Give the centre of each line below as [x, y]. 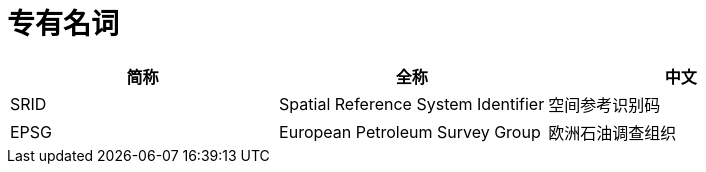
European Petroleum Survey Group [410, 131]
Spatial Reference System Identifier [412, 103]
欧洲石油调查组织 [612, 132]
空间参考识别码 [604, 104]
